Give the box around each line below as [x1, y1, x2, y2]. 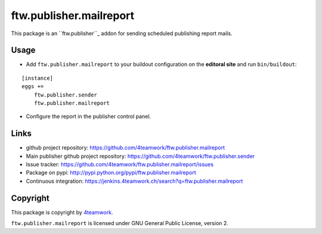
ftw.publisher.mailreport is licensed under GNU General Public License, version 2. [11, 220, 229, 227]
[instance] [21, 74, 54, 82]
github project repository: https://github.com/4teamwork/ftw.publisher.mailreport [26, 144, 225, 151]
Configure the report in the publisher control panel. [26, 113, 151, 120]
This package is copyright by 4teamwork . [11, 208, 113, 216]
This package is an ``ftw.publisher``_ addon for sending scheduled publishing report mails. [11, 30, 233, 37]
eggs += [21, 83, 44, 90]
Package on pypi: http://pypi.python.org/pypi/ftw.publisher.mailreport [26, 169, 196, 176]
